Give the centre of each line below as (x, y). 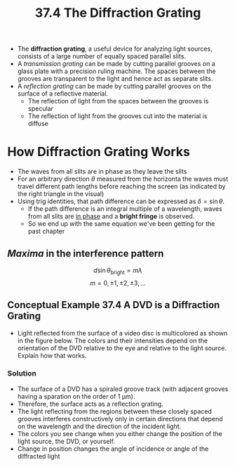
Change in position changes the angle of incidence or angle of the (113, 449)
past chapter (46, 231)
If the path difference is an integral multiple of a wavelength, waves (125, 209)
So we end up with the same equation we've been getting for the (121, 224)
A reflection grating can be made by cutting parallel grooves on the (114, 87)
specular (41, 109)
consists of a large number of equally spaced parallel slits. (102, 56)
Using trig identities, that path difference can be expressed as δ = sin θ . (121, 201)
